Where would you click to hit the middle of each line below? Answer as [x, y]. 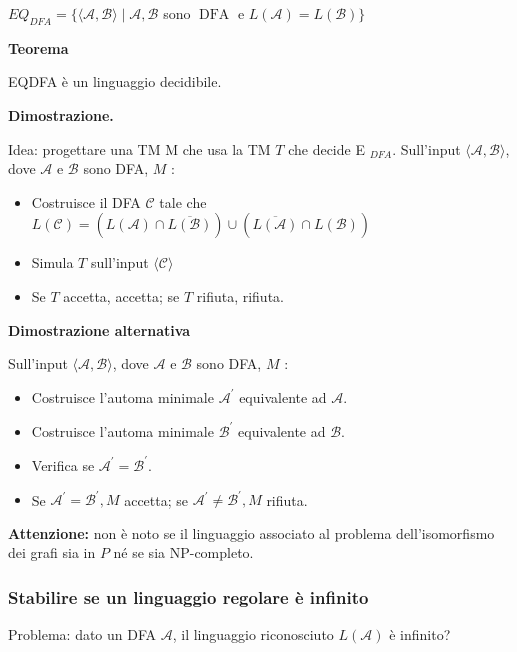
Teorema [38, 47]
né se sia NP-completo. [183, 552]
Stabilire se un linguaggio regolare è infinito [188, 596]
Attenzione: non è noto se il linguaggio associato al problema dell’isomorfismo [251, 532]
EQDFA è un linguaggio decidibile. [115, 81]
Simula [52, 262]
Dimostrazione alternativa [99, 329]
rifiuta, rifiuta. [240, 295]
